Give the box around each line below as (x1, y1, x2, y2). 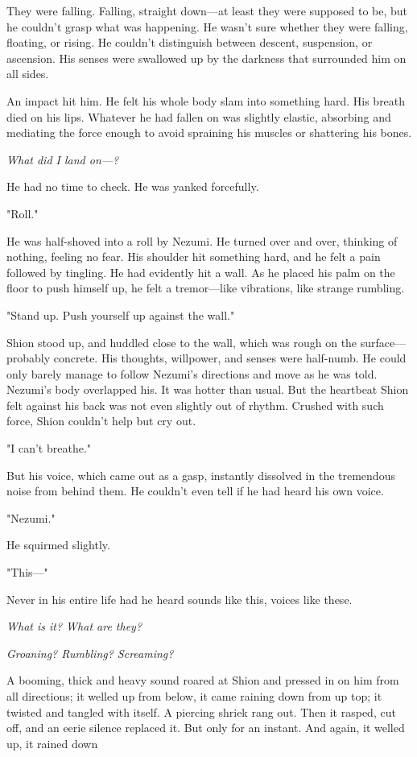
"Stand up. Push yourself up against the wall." (6, 306, 235, 323)
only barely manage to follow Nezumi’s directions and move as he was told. (6, 365, 378, 382)
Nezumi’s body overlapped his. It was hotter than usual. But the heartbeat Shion (6, 381, 409, 398)
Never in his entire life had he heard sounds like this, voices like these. (6, 590, 353, 607)
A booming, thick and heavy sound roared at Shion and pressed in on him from (6, 672, 399, 689)
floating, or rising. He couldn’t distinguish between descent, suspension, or (6, 34, 373, 51)
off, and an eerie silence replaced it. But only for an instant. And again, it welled (6, 719, 405, 736)
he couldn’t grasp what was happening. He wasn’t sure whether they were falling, (6, 18, 408, 35)
